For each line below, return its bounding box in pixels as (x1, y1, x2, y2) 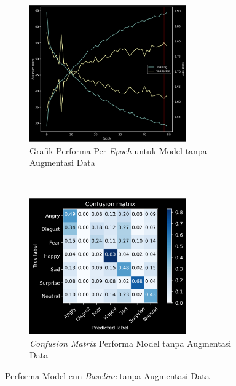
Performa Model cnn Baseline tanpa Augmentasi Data (5, 369, 210, 382)
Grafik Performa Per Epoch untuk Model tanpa (29, 144, 207, 157)
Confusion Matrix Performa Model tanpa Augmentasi (29, 336, 232, 349)
